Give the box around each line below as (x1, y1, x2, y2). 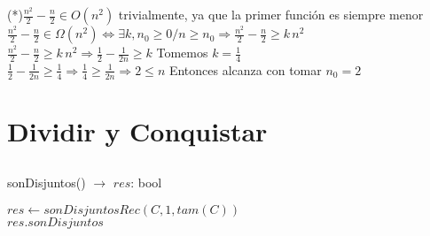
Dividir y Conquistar (7, 112, 268, 148)
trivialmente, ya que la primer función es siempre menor (118, 5, 424, 23)
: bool (130, 173, 162, 192)
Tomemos (156, 43, 208, 62)
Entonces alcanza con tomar (168, 60, 322, 79)
